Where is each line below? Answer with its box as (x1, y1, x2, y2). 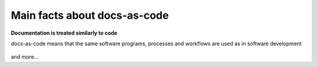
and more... (11, 53, 39, 61)
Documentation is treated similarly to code (11, 29, 118, 36)
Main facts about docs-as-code (11, 9, 169, 22)
